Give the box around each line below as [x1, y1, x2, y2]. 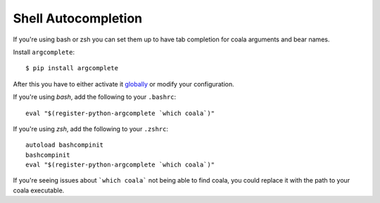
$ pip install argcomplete [25, 64, 119, 72]
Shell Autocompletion [13, 11, 143, 26]
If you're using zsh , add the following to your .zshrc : [13, 124, 169, 133]
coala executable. [13, 186, 65, 195]
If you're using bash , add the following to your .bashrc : [13, 93, 177, 101]
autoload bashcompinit [25, 141, 104, 149]
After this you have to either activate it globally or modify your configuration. [13, 79, 235, 88]
